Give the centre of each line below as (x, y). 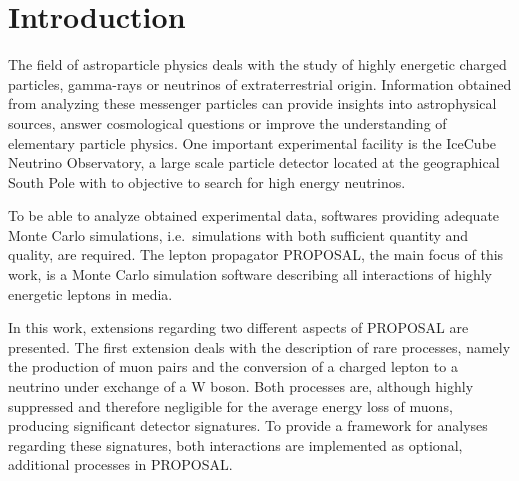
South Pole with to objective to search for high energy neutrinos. (207, 181)
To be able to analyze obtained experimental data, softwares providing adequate (254, 215)
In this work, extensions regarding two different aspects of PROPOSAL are (238, 327)
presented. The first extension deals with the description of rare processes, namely (259, 346)
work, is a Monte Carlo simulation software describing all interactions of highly (250, 274)
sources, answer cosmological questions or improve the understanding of (227, 122)
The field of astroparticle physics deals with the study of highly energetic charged (257, 64)
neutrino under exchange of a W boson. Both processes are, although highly (241, 386)
